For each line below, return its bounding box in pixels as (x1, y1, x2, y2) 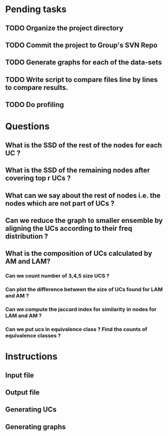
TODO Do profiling (5, 100, 64, 109)
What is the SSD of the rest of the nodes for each (5, 141, 162, 149)
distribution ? (5, 232, 49, 241)
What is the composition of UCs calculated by (5, 249, 153, 258)
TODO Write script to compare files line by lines (5, 75, 158, 84)
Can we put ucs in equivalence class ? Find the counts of (5, 326, 148, 333)
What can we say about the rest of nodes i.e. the (5, 191, 161, 200)
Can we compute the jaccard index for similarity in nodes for (5, 306, 157, 313)
